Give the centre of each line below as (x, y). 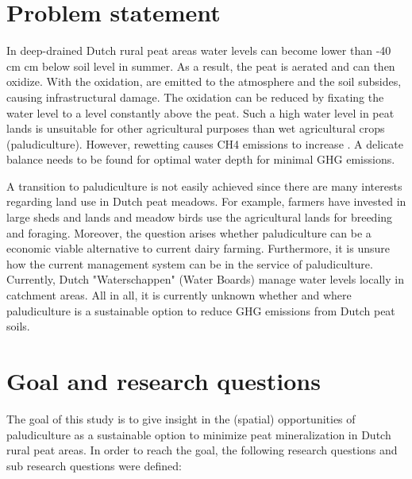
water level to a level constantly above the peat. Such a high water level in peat (200, 112)
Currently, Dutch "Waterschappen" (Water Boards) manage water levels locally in (205, 279)
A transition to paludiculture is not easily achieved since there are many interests (204, 185)
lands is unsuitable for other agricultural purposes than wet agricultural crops (196, 128)
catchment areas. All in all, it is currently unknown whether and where (179, 295)
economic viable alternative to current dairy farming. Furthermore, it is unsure (198, 248)
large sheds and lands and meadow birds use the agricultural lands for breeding (200, 217)
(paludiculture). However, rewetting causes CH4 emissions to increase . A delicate (205, 143)
